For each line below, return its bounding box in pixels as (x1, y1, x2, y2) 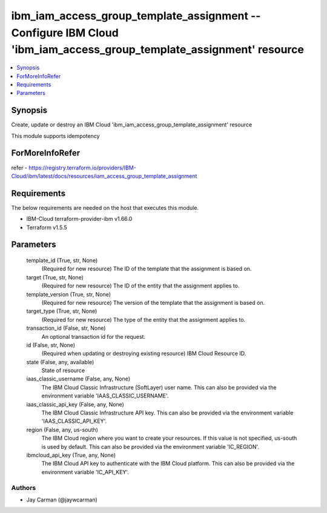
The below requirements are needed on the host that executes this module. (11, 204, 199, 211)
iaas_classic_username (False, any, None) (26, 375, 130, 382)
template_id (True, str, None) (26, 257, 98, 264)
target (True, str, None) (26, 273, 84, 281)
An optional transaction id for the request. (41, 333, 145, 340)
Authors (11, 483, 36, 492)
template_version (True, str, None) (26, 290, 111, 298)
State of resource (41, 367, 85, 374)
